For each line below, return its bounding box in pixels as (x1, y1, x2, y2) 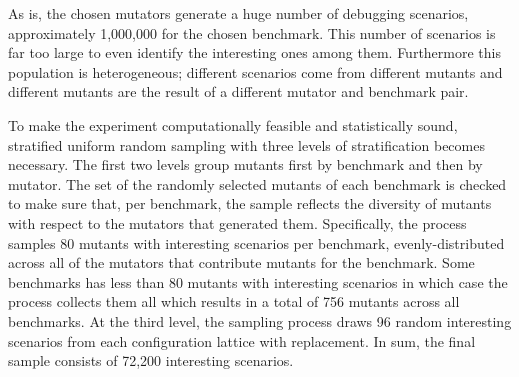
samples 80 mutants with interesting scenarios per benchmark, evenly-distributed (8, 232, 505, 253)
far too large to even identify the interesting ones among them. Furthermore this (8, 42, 501, 63)
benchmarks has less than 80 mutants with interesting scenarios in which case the (8, 271, 508, 292)
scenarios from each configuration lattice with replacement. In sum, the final (8, 330, 476, 351)
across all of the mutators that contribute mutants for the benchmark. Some (8, 252, 475, 273)
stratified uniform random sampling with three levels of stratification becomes (8, 134, 485, 155)
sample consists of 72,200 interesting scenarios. (8, 350, 294, 371)
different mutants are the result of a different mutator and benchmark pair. (8, 81, 469, 102)
